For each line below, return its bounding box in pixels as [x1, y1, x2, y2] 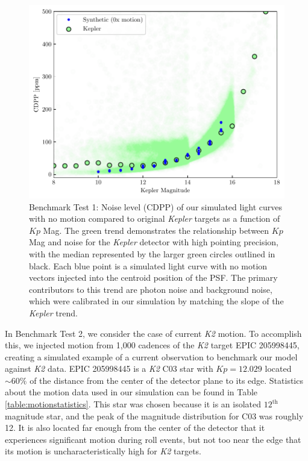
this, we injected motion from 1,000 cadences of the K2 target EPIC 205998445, [5, 339, 300, 351]
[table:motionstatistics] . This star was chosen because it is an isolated [5, 398, 262, 410]
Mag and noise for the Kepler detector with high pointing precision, [29, 236, 278, 248]
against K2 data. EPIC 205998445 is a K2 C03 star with [5, 362, 213, 375]
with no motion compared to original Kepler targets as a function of [29, 212, 280, 225]
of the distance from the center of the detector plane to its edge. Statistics [30, 374, 303, 386]
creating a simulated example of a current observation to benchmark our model [5, 350, 298, 363]
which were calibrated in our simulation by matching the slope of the [29, 295, 284, 307]
